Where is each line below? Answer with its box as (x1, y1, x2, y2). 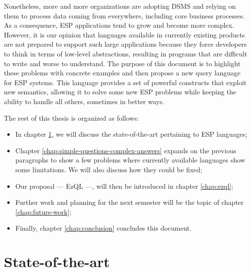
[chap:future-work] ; (15, 206, 72, 217)
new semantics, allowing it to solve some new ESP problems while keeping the (4, 87, 236, 97)
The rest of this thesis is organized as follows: (4, 112, 139, 123)
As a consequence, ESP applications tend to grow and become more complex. (4, 20, 234, 30)
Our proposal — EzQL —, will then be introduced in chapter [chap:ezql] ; (15, 181, 234, 191)
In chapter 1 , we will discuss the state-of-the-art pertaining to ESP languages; (15, 129, 248, 139)
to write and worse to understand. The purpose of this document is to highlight (4, 58, 241, 68)
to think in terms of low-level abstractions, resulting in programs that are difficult (4, 48, 248, 58)
